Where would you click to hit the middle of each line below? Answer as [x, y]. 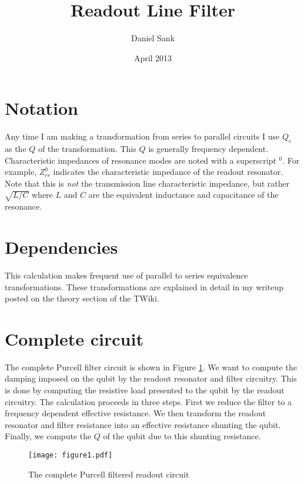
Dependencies [61, 246]
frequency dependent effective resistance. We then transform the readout [136, 413]
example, [21, 172]
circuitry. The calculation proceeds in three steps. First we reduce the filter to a [148, 401]
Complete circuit [74, 338]
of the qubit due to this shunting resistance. [182, 436]
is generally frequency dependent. [208, 149]
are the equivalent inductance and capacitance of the [183, 195]
